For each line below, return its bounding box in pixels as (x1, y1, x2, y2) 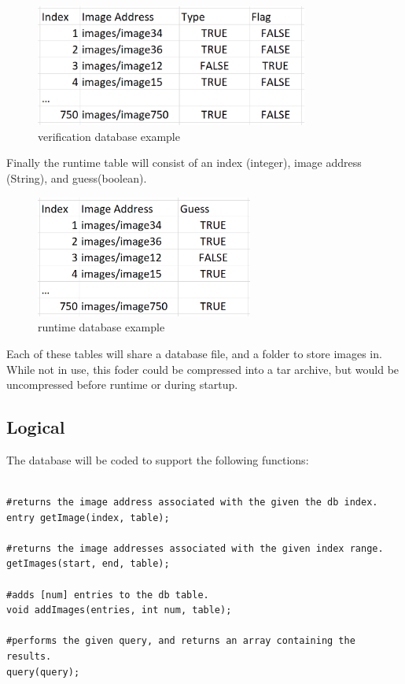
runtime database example (38, 319, 165, 335)
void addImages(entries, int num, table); (6, 605, 232, 616)
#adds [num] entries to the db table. (6, 589, 209, 601)
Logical (6, 415, 65, 439)
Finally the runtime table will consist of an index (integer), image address (6, 154, 362, 171)
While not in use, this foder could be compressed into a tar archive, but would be (6, 360, 399, 377)
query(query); (6, 666, 80, 678)
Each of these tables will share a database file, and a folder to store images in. (6, 345, 382, 361)
